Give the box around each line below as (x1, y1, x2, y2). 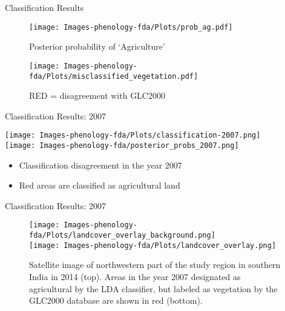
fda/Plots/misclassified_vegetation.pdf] (29, 72, 198, 81)
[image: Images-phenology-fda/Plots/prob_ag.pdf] (29, 22, 233, 32)
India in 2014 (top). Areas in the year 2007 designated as (29, 270, 241, 283)
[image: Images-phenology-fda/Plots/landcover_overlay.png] (29, 241, 277, 250)
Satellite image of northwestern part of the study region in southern (29, 258, 281, 271)
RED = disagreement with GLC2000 (29, 89, 165, 102)
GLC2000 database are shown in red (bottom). (29, 294, 203, 307)
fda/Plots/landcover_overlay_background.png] (29, 231, 215, 240)
